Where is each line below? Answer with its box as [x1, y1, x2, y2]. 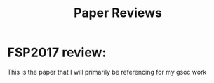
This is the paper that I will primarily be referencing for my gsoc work [7, 68, 207, 76]
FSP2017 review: [7, 44, 107, 60]
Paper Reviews [73, 5, 163, 21]
